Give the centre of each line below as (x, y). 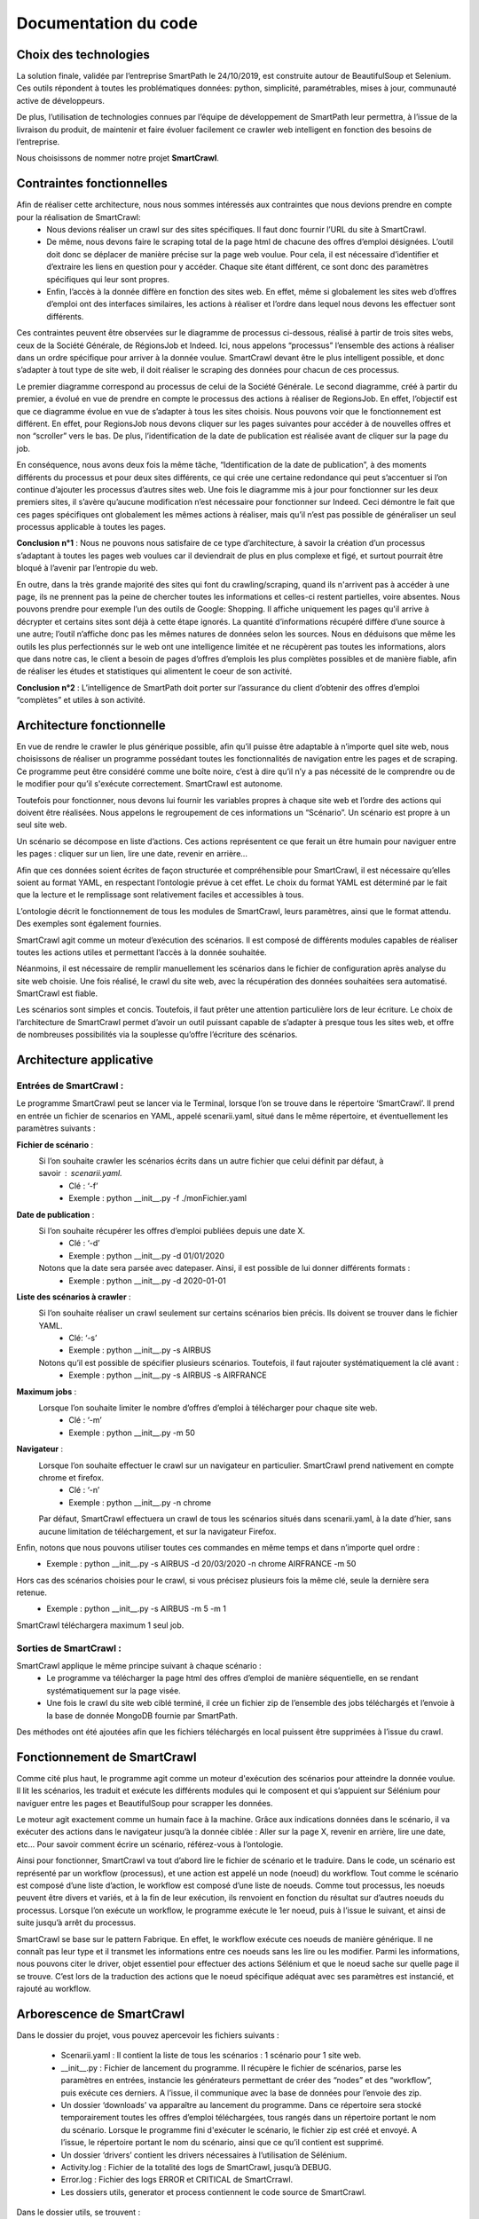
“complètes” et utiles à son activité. (81, 700)
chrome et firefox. (71, 1477)
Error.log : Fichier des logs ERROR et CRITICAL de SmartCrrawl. (177, 2180)
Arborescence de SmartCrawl (101, 2014)
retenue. (32, 1592)
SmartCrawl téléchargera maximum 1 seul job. (100, 1625)
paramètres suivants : (56, 1128)
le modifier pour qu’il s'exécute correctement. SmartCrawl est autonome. (149, 784)
